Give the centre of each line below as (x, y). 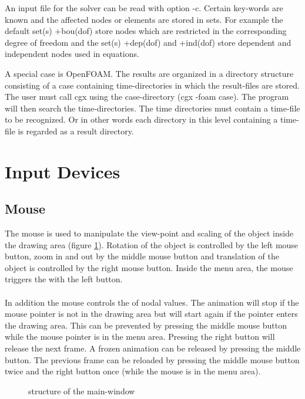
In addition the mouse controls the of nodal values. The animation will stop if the (152, 302)
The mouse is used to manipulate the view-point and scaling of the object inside (149, 233)
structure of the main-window (82, 390)
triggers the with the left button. (64, 279)
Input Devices (63, 171)
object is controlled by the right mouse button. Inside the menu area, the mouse (149, 267)
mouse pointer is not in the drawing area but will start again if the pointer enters (151, 314)
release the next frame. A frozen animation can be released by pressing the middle (153, 348)
